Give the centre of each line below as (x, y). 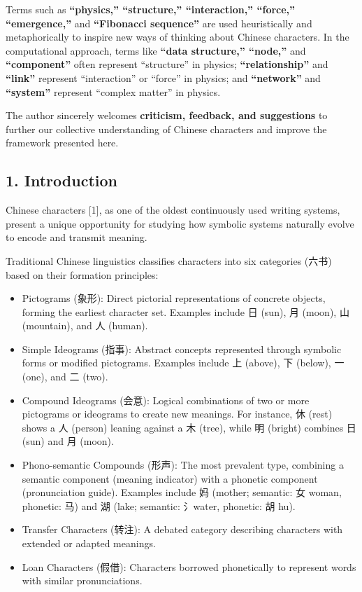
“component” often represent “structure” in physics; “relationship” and (167, 64)
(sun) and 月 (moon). (68, 441)
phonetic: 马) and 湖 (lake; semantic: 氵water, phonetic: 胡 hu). (159, 505)
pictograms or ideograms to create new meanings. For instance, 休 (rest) (177, 414)
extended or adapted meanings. (89, 543)
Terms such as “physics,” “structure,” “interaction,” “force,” (151, 9)
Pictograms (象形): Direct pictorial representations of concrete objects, (174, 298)
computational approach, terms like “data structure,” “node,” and (156, 50)
